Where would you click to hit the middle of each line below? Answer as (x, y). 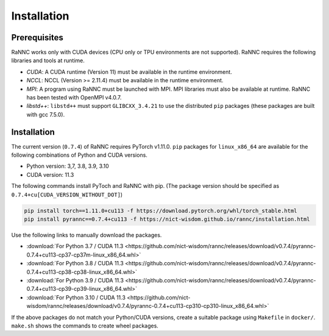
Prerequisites (37, 38)
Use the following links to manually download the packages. (87, 235)
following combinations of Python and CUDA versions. (79, 155)
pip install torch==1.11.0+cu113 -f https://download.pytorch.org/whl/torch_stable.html (161, 211)
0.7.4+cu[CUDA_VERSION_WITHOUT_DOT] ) (67, 195)
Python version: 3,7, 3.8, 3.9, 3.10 (68, 166)
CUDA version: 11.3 (50, 174)
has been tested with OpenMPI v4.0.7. (74, 98)
